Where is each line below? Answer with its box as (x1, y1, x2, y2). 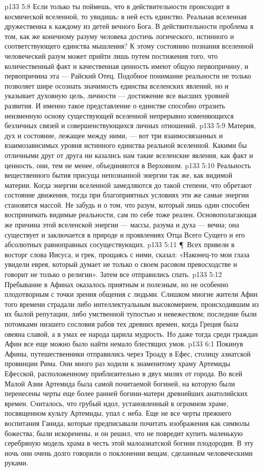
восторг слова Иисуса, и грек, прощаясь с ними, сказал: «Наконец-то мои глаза (5, 249, 250, 259)
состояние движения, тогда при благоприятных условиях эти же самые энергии (5, 189, 249, 200)
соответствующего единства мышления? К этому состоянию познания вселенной (5, 41, 253, 51)
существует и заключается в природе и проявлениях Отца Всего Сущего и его (5, 229, 245, 240)
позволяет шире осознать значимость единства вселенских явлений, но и (5, 80, 229, 91)
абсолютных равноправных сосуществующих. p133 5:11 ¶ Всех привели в (5, 239, 235, 250)
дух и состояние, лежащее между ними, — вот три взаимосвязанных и (5, 130, 223, 140)
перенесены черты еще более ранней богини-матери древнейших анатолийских (5, 388, 248, 399)
